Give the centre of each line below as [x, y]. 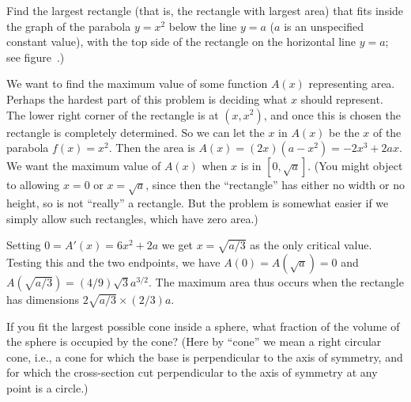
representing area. [352, 83]
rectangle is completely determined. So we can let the [136, 132]
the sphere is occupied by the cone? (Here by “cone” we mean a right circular [194, 341]
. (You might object [355, 166]
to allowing [33, 185]
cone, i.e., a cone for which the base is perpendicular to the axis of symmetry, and [205, 356]
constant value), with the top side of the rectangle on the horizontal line [181, 42]
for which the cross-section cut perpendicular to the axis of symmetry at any [192, 372]
